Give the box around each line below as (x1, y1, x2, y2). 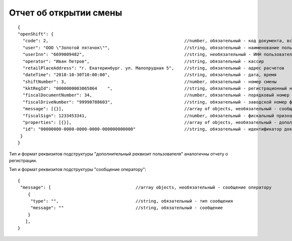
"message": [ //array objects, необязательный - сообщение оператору (20, 185, 272, 190)
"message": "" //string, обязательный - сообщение (30, 205, 223, 211)
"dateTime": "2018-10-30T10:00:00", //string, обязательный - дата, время (22, 72, 277, 78)
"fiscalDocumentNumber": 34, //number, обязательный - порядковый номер (22, 92, 290, 98)
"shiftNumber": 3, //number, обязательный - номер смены (22, 79, 277, 85)
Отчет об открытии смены (9, 7, 123, 18)
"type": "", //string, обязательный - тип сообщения (30, 198, 234, 204)
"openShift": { (18, 31, 54, 36)
